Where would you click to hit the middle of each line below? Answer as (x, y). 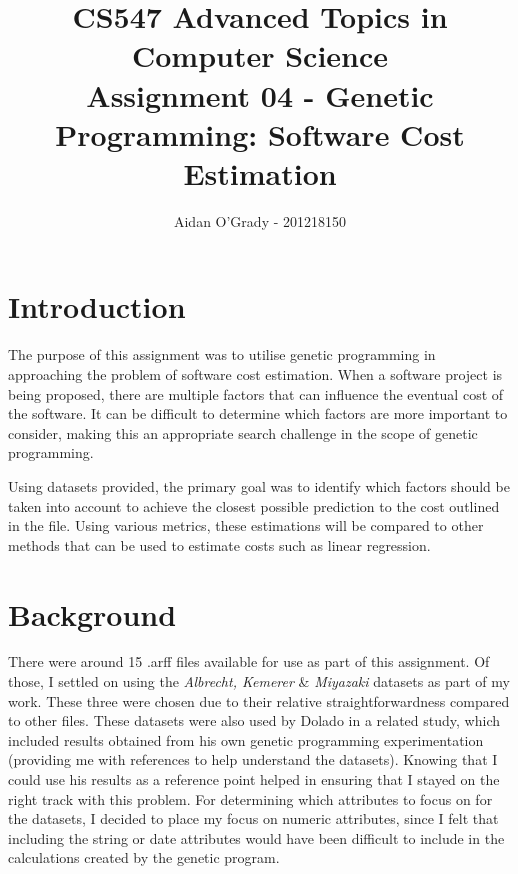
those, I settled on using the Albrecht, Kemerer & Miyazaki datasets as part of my (259, 681)
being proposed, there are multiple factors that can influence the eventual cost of (256, 393)
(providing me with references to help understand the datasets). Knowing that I (253, 759)
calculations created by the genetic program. (144, 857)
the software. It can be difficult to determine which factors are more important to (258, 413)
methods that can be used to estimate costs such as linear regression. (219, 544)
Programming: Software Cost (260, 133)
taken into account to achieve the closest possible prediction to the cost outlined (254, 505)
